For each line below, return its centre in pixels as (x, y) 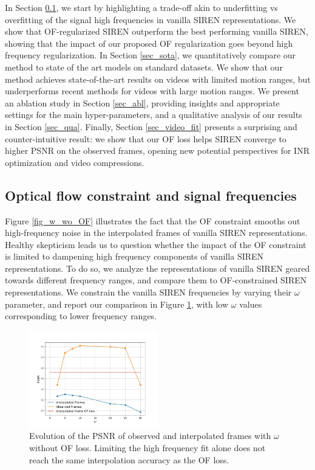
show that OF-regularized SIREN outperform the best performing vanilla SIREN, (157, 31)
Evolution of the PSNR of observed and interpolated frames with (150, 436)
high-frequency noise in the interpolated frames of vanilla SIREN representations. (156, 233)
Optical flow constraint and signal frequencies (151, 195)
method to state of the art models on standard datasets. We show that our (144, 67)
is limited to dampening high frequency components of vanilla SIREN (134, 256)
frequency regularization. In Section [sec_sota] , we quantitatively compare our (151, 55)
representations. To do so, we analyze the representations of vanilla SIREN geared (157, 268)
